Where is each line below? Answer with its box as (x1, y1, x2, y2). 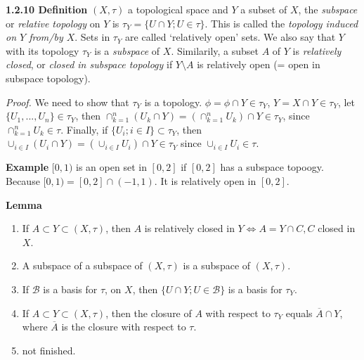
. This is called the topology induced (204, 15, 358, 30)
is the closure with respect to (61, 319, 186, 334)
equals (285, 305, 313, 320)
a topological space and (128, 2, 228, 16)
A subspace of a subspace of (22, 258, 143, 273)
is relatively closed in (144, 221, 235, 236)
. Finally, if (60, 122, 108, 136)
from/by (29, 30, 63, 44)
